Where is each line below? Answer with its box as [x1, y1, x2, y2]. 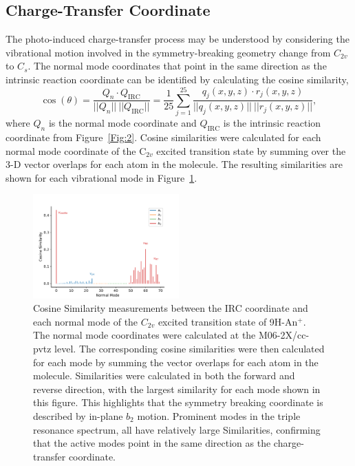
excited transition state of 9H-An [158, 314, 298, 328]
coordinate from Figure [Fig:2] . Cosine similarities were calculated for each [6, 129, 321, 144]
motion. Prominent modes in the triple [137, 408, 301, 423]
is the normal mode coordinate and [48, 116, 197, 130]
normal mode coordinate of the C [6, 143, 147, 158]
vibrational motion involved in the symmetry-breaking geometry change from [6, 45, 331, 59]
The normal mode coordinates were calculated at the [33, 328, 256, 342]
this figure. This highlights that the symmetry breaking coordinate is [33, 395, 323, 410]
